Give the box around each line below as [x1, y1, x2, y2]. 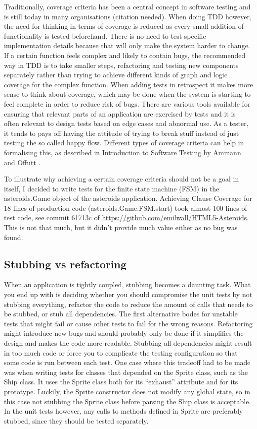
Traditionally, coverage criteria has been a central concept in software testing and [4, 1, 251, 11]
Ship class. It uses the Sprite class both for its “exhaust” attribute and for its [4, 376, 238, 387]
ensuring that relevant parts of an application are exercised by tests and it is [4, 108, 236, 119]
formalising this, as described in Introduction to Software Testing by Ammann [4, 147, 241, 157]
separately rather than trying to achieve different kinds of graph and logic [4, 69, 227, 80]
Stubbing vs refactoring [4, 256, 127, 271]
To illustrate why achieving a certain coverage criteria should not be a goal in [4, 174, 239, 184]
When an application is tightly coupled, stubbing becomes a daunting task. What [4, 279, 251, 290]
